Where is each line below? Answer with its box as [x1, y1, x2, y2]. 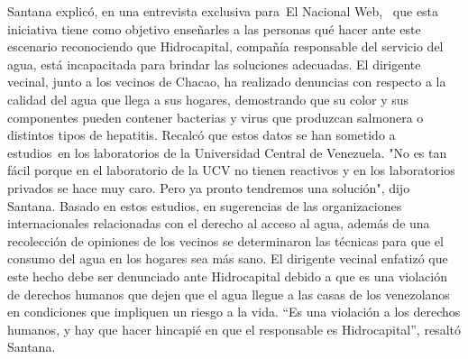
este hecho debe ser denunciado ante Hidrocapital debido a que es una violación [7, 266, 447, 285]
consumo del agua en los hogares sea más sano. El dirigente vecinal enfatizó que [7, 249, 448, 268]
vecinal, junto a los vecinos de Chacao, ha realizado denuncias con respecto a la [7, 72, 446, 91]
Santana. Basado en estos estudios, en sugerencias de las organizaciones [7, 196, 402, 215]
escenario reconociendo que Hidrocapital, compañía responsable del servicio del [7, 37, 444, 56]
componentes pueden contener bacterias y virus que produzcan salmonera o [7, 107, 424, 126]
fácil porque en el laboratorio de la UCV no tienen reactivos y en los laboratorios [7, 161, 455, 179]
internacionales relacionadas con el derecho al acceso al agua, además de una [7, 214, 430, 233]
